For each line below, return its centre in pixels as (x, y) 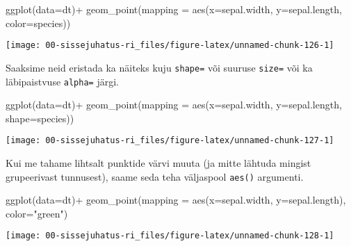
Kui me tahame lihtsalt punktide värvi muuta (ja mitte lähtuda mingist (158, 163)
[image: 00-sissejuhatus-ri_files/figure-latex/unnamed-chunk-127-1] (170, 141)
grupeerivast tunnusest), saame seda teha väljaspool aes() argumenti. (155, 176)
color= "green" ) (37, 213)
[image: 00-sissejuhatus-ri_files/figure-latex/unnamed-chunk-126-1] (170, 46)
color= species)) (38, 23)
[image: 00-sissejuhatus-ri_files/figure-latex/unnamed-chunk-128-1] (170, 236)
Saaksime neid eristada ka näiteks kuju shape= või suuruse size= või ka (159, 67)
